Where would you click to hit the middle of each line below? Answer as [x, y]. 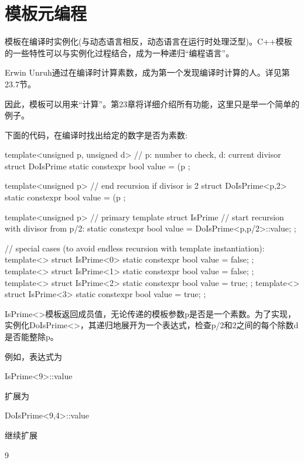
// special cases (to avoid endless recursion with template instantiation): [135, 248]
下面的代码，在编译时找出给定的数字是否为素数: [96, 135]
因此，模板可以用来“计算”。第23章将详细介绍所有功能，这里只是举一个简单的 [152, 103]
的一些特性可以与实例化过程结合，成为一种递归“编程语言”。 [119, 52]
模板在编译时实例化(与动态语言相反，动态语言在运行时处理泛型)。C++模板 [148, 41]
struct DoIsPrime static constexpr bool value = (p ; [98, 166]
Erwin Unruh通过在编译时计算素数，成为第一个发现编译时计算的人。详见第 [147, 72]
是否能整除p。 [32, 336]
